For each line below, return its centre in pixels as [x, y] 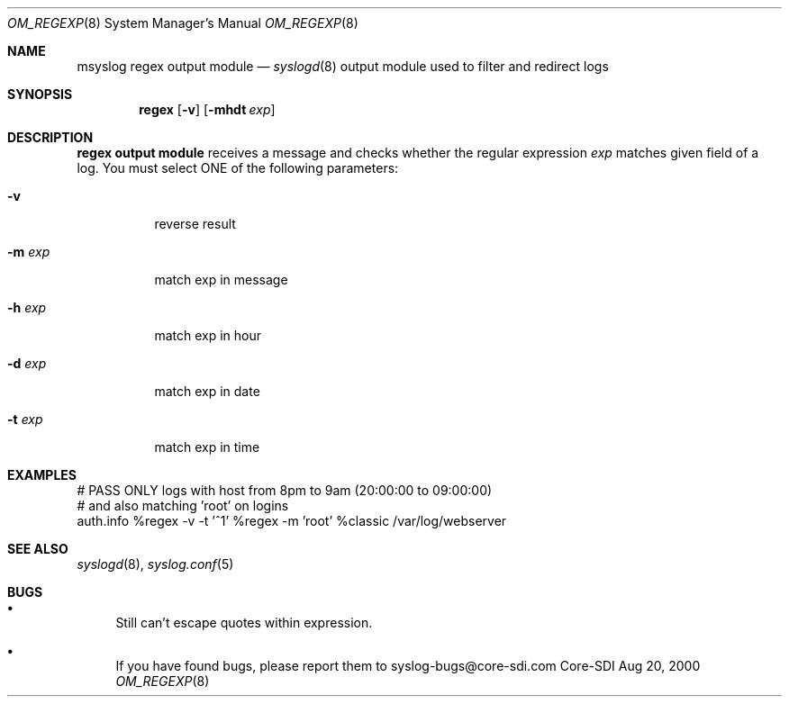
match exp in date [207, 391]
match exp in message [221, 280]
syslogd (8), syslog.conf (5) [155, 564]
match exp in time [207, 447]
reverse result [195, 224]
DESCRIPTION [50, 137]
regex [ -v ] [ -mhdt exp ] [207, 109]
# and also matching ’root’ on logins [183, 505]
